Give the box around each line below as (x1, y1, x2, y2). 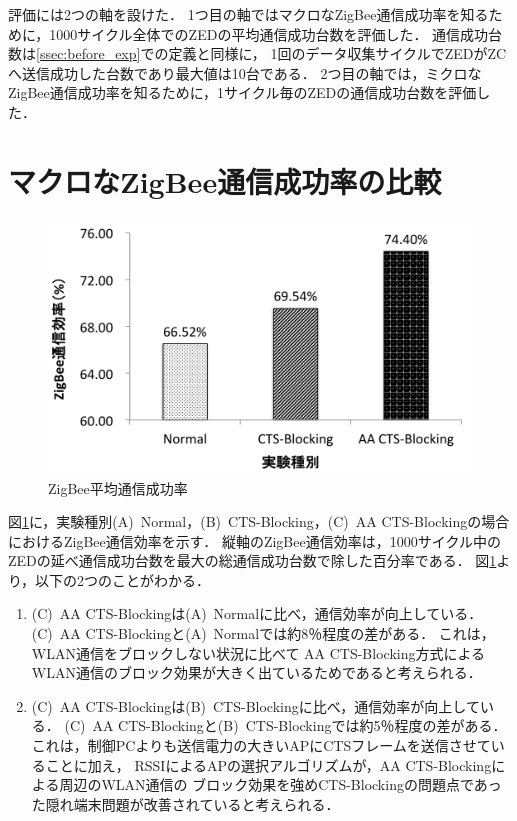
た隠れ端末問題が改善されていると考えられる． (31, 793, 340, 814)
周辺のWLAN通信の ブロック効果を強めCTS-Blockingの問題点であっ (59, 774, 502, 795)
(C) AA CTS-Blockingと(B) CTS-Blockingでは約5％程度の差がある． (64, 715, 507, 736)
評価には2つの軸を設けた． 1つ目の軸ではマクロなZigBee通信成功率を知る (8, 4, 489, 24)
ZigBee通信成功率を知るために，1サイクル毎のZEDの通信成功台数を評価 (8, 82, 477, 103)
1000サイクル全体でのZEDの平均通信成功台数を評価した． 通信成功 (49, 23, 489, 44)
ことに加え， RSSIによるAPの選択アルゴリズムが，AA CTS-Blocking (45, 754, 492, 775)
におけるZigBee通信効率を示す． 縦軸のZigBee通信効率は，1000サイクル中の (8, 530, 501, 551)
